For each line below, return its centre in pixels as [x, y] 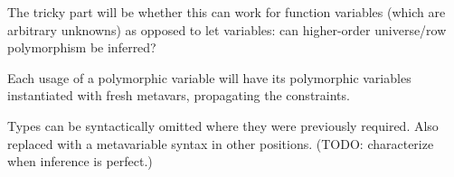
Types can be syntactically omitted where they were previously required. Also [223, 125]
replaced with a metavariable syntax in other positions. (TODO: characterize [221, 143]
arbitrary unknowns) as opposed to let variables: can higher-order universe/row [227, 29]
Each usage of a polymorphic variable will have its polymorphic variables [209, 77]
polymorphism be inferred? [82, 47]
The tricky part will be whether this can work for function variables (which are [227, 12]
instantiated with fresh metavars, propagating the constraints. [179, 95]
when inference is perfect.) [80, 161]
